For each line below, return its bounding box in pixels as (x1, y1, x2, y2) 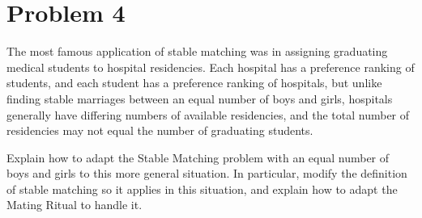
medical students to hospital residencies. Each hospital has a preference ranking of (6, 58, 415, 75)
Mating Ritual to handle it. (6, 196, 143, 213)
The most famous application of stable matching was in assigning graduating (6, 43, 388, 60)
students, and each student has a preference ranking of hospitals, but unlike (6, 74, 382, 91)
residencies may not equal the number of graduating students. (6, 122, 313, 139)
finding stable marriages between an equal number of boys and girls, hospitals (6, 90, 393, 107)
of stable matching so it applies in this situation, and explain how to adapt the (6, 180, 398, 197)
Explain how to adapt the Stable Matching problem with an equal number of (6, 149, 390, 166)
